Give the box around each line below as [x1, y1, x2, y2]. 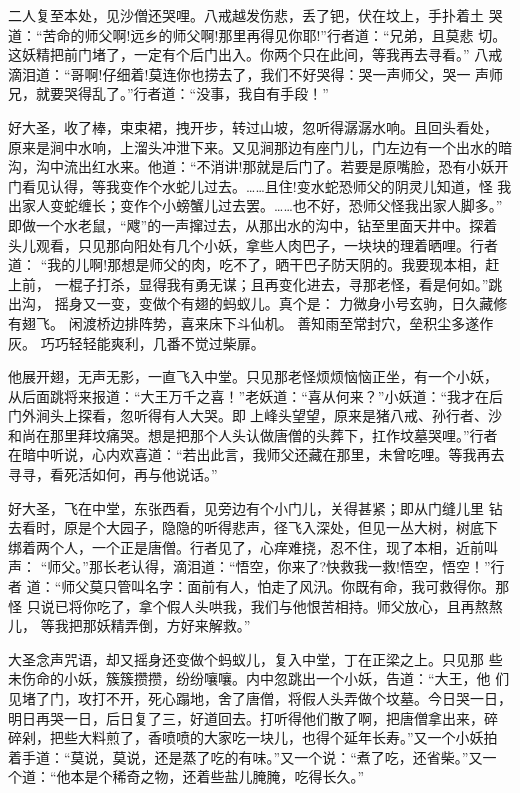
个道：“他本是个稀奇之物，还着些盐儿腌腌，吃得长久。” [8, 766, 365, 787]
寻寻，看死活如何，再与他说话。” [8, 464, 218, 485]
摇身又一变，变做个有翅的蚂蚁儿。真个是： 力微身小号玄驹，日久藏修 [54, 293, 508, 314]
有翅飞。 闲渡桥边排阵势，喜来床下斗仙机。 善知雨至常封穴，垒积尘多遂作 [8, 312, 494, 333]
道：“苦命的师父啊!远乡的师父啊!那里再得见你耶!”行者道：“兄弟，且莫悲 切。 [8, 24, 507, 45]
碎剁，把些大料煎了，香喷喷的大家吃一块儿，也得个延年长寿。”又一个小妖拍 [8, 727, 498, 748]
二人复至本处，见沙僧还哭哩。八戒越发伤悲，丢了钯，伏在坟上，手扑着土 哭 [8, 5, 503, 25]
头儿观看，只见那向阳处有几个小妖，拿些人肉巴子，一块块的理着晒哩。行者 [8, 234, 498, 255]
